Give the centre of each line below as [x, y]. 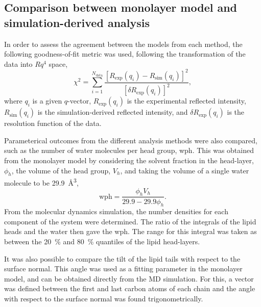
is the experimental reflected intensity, [186, 101]
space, [58, 63]
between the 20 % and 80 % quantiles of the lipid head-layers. [102, 241]
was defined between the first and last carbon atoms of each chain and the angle [130, 288]
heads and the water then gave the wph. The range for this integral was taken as [130, 231]
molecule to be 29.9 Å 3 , [41, 182]
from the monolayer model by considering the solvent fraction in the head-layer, [129, 160]
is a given [47, 101]
